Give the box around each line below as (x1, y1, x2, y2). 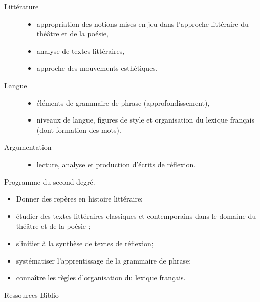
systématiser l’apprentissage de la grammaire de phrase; (16, 255, 191, 266)
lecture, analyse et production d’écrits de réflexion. (36, 158, 196, 169)
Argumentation (4, 142, 52, 152)
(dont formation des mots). (36, 124, 121, 135)
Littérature (4, 1, 39, 11)
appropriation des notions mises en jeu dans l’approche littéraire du (36, 18, 249, 29)
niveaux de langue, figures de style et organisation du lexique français (36, 114, 254, 125)
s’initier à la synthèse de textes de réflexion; (16, 237, 154, 248)
